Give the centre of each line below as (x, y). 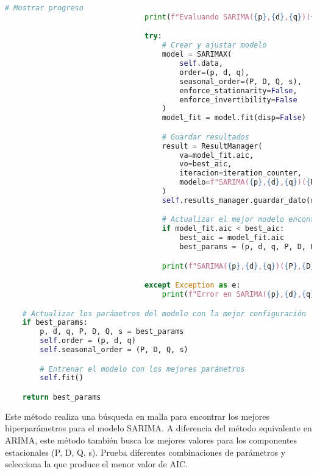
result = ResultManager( (212, 146)
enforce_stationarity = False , (238, 90)
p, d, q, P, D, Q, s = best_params (112, 332)
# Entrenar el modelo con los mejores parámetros (142, 369)
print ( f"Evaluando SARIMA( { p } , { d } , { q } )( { (230, 17)
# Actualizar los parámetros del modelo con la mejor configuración (164, 313)
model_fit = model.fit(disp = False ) (234, 118)
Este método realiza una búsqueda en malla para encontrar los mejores (137, 416)
